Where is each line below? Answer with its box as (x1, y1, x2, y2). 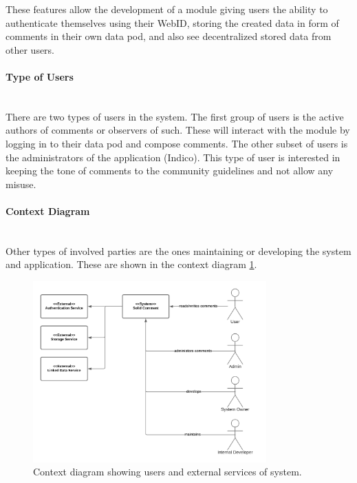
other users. (6, 42, 55, 56)
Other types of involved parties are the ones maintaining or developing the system (6, 243, 351, 258)
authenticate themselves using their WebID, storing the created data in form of (6, 15, 339, 30)
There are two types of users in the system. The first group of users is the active (6, 109, 344, 123)
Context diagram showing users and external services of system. (33, 464, 302, 479)
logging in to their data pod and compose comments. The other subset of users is (6, 136, 348, 150)
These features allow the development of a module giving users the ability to (6, 2, 328, 16)
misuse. (6, 176, 36, 191)
